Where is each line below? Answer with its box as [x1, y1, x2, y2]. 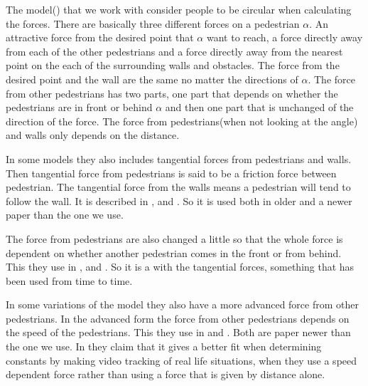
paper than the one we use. [6, 207, 124, 222]
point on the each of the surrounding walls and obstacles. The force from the [6, 58, 340, 73]
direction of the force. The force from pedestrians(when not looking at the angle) [6, 113, 358, 128]
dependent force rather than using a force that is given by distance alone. [6, 367, 325, 382]
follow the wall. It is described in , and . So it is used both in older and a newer [6, 193, 352, 208]
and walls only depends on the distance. [6, 127, 180, 142]
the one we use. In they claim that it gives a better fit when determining [6, 339, 322, 354]
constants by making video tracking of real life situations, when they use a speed [6, 353, 357, 367]
